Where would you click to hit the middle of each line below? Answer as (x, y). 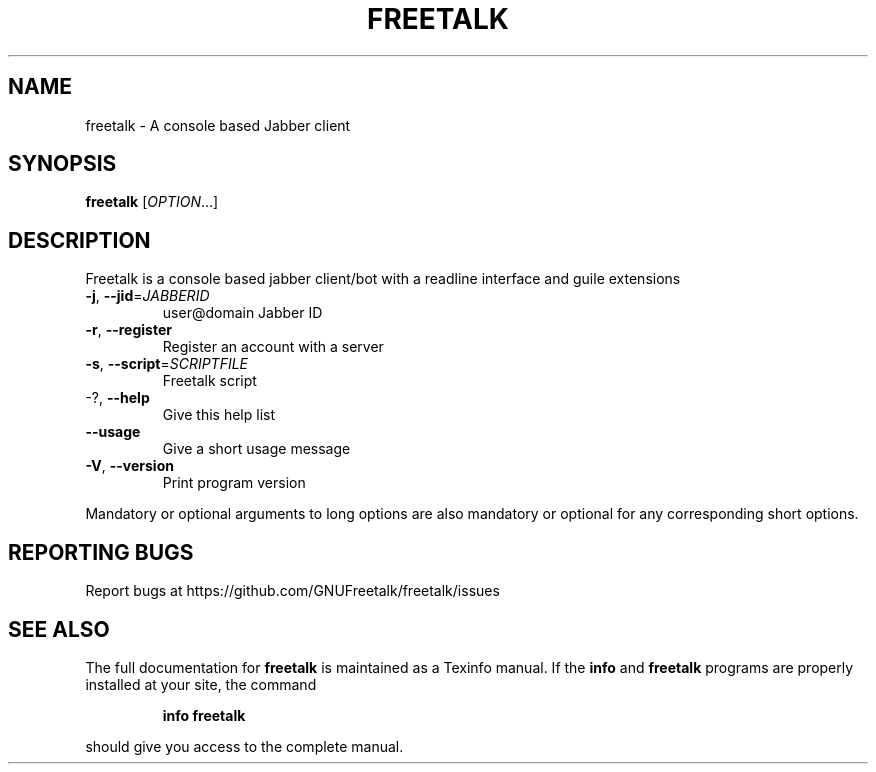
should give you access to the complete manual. (244, 746)
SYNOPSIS (62, 164)
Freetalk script (209, 381)
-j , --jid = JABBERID (147, 296)
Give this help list (218, 415)
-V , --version (129, 466)
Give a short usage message (256, 449)
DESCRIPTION (79, 240)
